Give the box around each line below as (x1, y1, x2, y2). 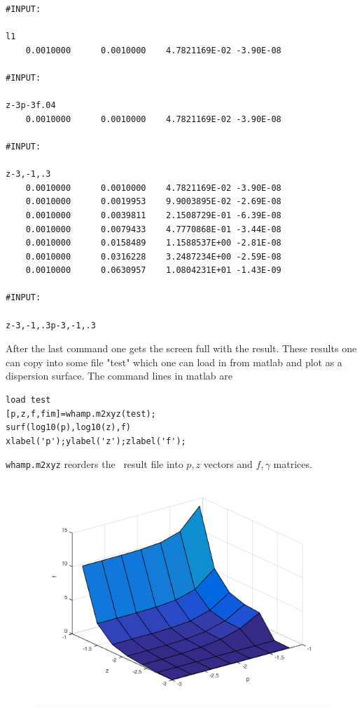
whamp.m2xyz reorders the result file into (6, 457, 183, 471)
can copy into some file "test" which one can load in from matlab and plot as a (6, 354, 342, 369)
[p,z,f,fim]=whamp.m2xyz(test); (6, 408, 156, 419)
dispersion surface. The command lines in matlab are (6, 368, 232, 383)
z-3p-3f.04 (6, 100, 56, 111)
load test (6, 395, 51, 406)
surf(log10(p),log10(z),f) (6, 422, 131, 433)
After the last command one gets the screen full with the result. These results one (6, 341, 357, 356)
